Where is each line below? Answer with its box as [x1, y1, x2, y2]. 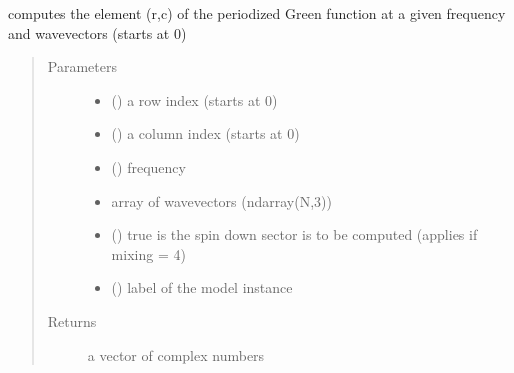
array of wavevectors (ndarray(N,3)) [111, 190, 332, 211]
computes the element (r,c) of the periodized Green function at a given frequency [8, 3, 506, 23]
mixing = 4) [111, 243, 186, 264]
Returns [47, 310, 97, 331]
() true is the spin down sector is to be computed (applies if [111, 224, 478, 245]
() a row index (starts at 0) [111, 89, 278, 110]
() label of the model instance [111, 277, 293, 298]
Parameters [47, 56, 117, 77]
